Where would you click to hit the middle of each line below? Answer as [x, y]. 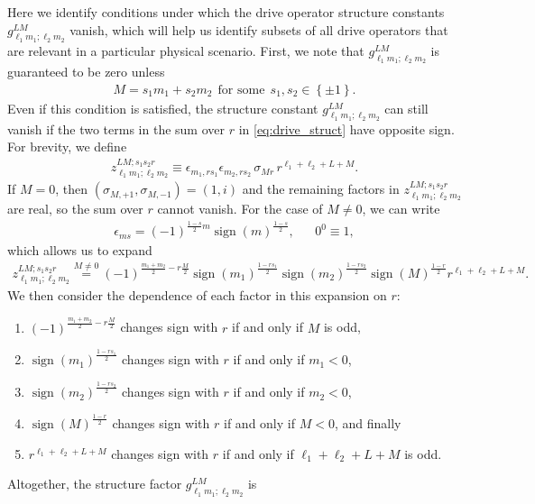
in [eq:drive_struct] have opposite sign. [346, 128]
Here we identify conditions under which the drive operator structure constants [226, 12]
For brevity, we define [67, 147]
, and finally [368, 423]
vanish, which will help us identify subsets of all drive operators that [259, 29]
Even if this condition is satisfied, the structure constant [163, 108]
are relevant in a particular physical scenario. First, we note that [186, 50]
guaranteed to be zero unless [86, 71]
